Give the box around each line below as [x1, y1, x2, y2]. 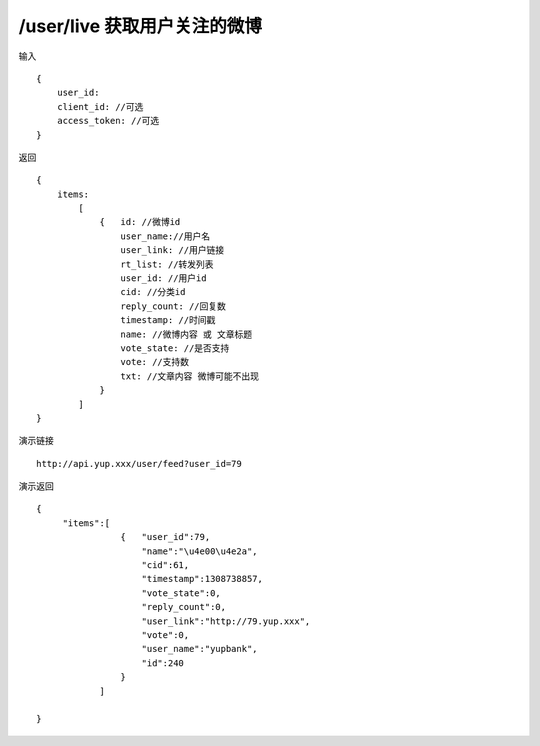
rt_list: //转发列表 [120, 258, 214, 270]
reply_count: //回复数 [120, 300, 227, 312]
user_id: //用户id [120, 273, 207, 284]
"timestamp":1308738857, [141, 573, 264, 585]
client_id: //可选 [56, 101, 144, 112]
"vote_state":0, [141, 587, 222, 599]
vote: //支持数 [120, 356, 190, 368]
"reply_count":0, [141, 601, 227, 613]
